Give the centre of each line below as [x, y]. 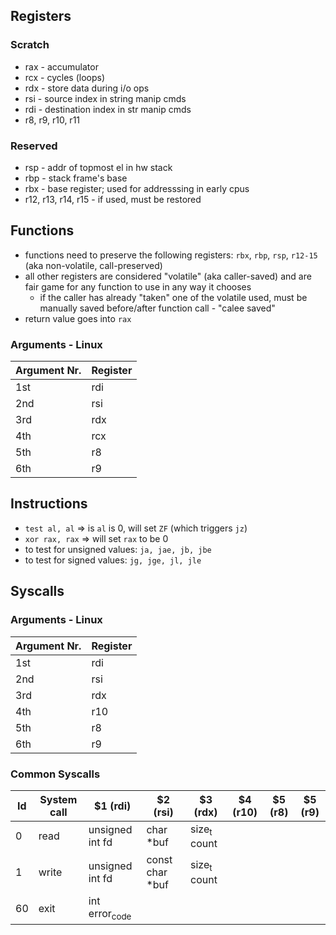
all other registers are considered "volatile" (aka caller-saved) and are [168, 276]
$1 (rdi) [113, 806]
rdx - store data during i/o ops [87, 88]
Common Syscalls [55, 774]
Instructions [49, 504]
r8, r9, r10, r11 [52, 120]
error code [110, 915]
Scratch [30, 45]
